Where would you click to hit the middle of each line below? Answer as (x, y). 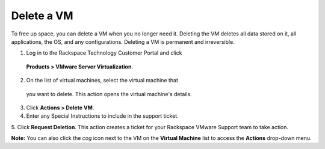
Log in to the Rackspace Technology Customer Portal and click (104, 53)
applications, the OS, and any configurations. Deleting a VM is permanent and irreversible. (123, 41)
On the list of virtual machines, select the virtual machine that (102, 81)
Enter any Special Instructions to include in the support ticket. (102, 116)
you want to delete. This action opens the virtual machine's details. (109, 94)
